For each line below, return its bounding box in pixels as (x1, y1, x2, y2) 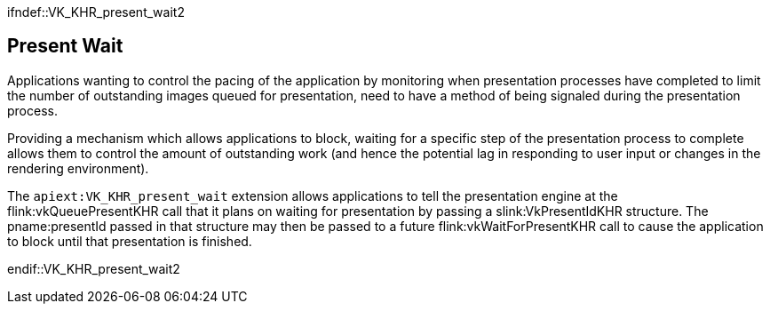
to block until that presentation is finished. (7, 233, 252, 249)
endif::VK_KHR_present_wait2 (7, 260, 180, 276)
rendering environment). (7, 160, 149, 176)
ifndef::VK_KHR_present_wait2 (7, 4, 185, 20)
